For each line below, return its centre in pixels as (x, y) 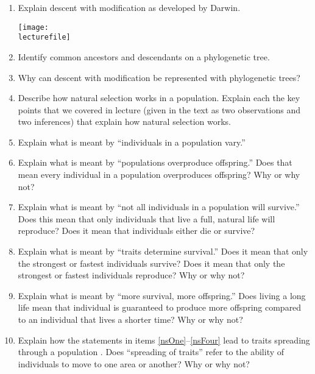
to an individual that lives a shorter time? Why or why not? (130, 319)
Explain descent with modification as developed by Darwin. (129, 7)
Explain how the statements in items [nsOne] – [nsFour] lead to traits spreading (164, 340)
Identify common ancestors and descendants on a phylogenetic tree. (144, 56)
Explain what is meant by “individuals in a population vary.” (132, 142)
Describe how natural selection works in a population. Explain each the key (159, 98)
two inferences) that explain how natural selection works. (124, 122)
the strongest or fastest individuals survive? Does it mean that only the (151, 263)
